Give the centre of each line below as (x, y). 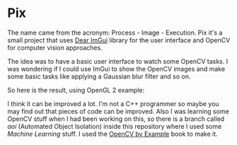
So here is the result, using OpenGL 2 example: (76, 90)
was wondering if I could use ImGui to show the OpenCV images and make (116, 69)
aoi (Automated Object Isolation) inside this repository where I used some (115, 126)
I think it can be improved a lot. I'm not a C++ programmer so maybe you (113, 103)
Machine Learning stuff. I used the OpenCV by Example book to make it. (112, 134)
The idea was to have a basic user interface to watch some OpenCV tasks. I (118, 61)
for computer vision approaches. (55, 47)
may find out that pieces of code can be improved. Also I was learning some (118, 111)
